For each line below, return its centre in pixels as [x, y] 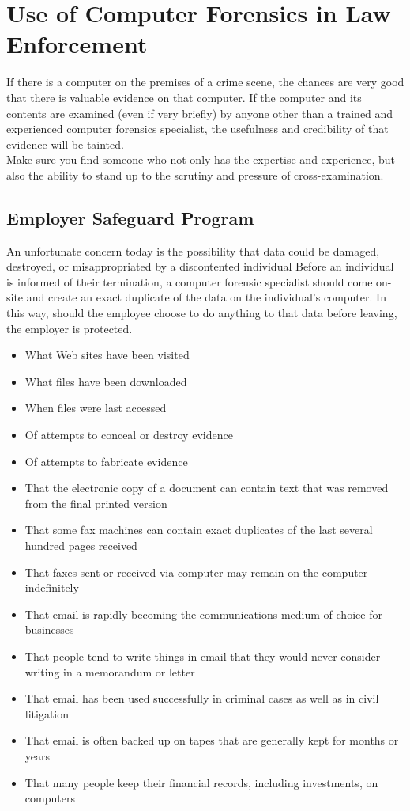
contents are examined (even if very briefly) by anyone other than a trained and [200, 113]
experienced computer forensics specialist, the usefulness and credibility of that [197, 129]
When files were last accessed [96, 408]
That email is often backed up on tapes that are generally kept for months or [212, 740]
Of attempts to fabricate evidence [106, 461]
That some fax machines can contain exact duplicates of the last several [199, 530]
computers [50, 798]
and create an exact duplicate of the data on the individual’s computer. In [206, 297]
